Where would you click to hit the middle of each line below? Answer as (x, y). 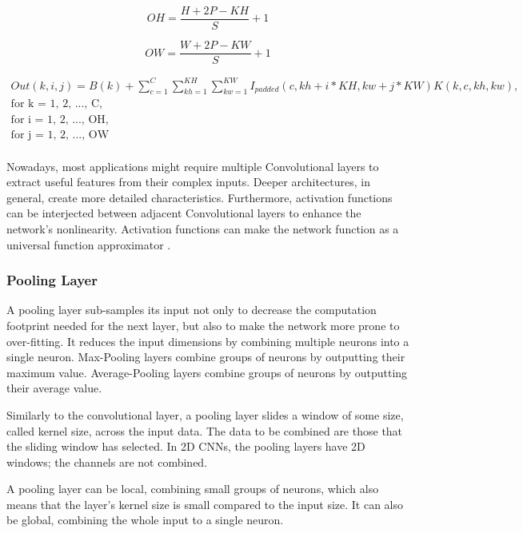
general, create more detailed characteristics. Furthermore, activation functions (200, 197)
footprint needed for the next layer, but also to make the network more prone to (203, 325)
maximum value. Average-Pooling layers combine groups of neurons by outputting (207, 372)
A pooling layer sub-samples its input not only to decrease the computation (192, 310)
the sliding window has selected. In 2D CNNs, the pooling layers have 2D (186, 446)
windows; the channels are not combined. (107, 461)
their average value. (54, 388)
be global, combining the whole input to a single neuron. (145, 520)
